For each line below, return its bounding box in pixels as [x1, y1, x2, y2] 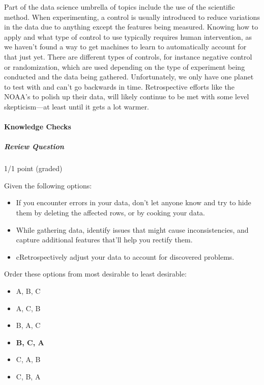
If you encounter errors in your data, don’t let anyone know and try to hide [16, 197, 251, 208]
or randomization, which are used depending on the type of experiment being [4, 61, 245, 72]
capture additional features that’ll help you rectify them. [16, 234, 193, 245]
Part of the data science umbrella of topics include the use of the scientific [4, 2, 235, 12]
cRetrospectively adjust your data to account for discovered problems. [16, 251, 234, 262]
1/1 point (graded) [4, 163, 63, 174]
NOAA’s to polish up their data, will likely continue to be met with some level [4, 91, 249, 102]
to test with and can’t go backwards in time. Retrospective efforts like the [4, 81, 234, 92]
